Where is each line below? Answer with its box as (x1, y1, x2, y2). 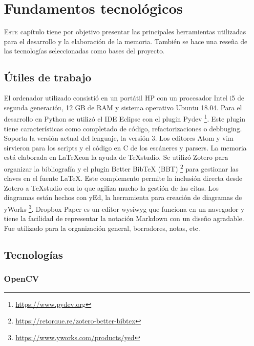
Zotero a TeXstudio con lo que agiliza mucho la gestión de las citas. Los (4, 182, 219, 193)
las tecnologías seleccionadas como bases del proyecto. (4, 46, 165, 56)
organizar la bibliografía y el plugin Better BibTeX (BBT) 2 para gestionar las (4, 162, 238, 173)
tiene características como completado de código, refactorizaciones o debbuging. (4, 123, 242, 133)
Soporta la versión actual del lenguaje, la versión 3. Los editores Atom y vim (4, 133, 234, 143)
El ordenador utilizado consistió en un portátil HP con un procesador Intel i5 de (4, 93, 245, 103)
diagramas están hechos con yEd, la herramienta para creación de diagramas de (4, 192, 242, 202)
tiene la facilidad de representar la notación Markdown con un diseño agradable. (4, 213, 244, 223)
